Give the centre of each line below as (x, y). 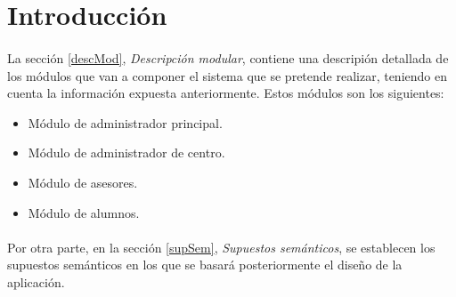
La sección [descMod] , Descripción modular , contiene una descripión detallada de (228, 57)
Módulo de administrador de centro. (126, 153)
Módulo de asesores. (83, 182)
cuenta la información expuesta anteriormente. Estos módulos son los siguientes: (226, 93)
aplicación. (36, 281)
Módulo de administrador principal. (125, 122)
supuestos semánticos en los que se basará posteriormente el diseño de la (205, 265)
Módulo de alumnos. (84, 212)
